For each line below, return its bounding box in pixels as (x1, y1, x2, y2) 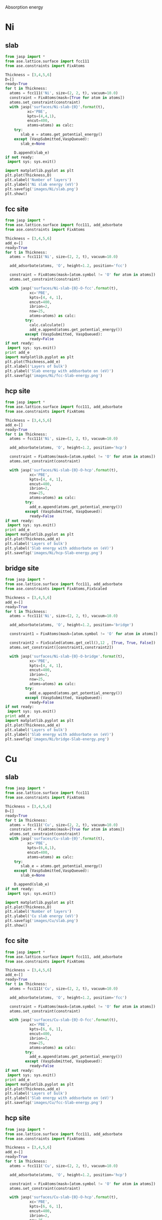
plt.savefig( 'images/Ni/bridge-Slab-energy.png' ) (5, 736, 110, 742)
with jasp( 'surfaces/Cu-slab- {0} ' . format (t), (9, 836, 105, 841)
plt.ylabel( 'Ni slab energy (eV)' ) (5, 182, 79, 187)
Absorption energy (5, 4, 43, 10)
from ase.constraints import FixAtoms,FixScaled (5, 587, 107, 591)
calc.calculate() (29, 322, 65, 328)
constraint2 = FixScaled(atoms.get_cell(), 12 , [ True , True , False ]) (9, 640, 156, 645)
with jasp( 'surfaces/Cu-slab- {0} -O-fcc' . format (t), (9, 1017, 119, 1022)
